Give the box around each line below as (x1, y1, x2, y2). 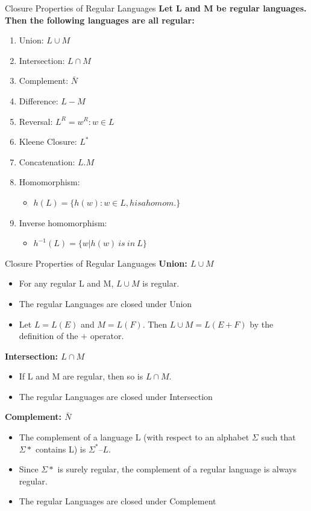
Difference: (19, 94, 58, 107)
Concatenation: (19, 155, 75, 168)
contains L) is (36, 442, 86, 455)
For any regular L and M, (19, 277, 114, 290)
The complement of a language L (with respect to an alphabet (19, 431, 250, 443)
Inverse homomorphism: (19, 216, 107, 229)
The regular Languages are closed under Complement (19, 495, 216, 507)
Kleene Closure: (19, 135, 77, 148)
